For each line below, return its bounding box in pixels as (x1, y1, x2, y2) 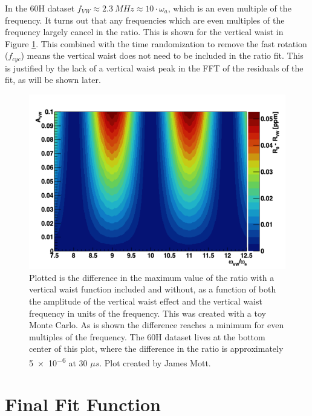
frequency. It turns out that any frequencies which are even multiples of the (5, 13, 285, 26)
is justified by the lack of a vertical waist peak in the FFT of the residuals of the (5, 61, 304, 74)
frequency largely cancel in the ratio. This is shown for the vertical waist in (5, 25, 284, 38)
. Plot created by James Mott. (99, 356, 211, 369)
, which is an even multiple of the (167, 2, 291, 14)
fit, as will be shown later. (5, 73, 101, 86)
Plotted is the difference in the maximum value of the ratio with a (29, 271, 275, 283)
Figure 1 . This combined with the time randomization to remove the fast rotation (5, 37, 307, 50)
